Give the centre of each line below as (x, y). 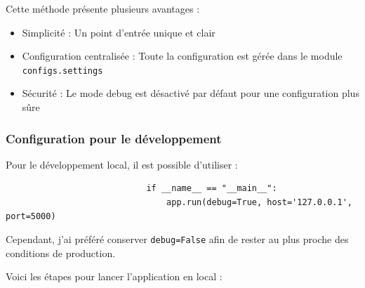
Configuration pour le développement (114, 138)
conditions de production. (61, 253)
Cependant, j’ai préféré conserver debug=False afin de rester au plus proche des (177, 239)
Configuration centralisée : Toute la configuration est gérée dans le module (182, 56)
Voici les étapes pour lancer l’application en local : (114, 276)
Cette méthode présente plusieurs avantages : (103, 8)
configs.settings (62, 71)
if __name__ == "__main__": (212, 189)
